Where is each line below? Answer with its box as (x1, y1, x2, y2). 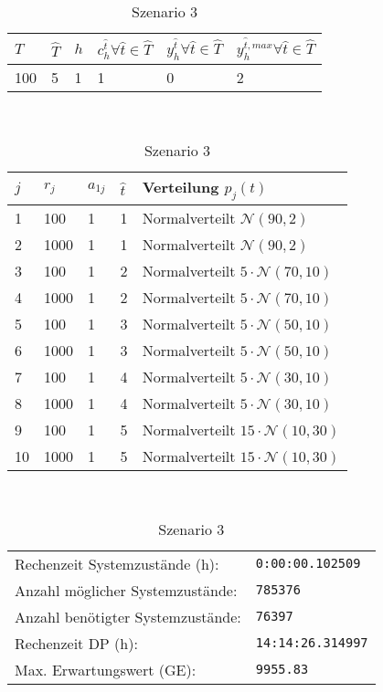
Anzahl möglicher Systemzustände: (15, 579, 238, 601)
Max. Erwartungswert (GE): (15, 658, 197, 680)
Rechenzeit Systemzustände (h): (15, 552, 219, 574)
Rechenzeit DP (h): (15, 632, 138, 654)
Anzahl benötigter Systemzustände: (15, 605, 241, 627)
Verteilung (142, 175, 219, 197)
